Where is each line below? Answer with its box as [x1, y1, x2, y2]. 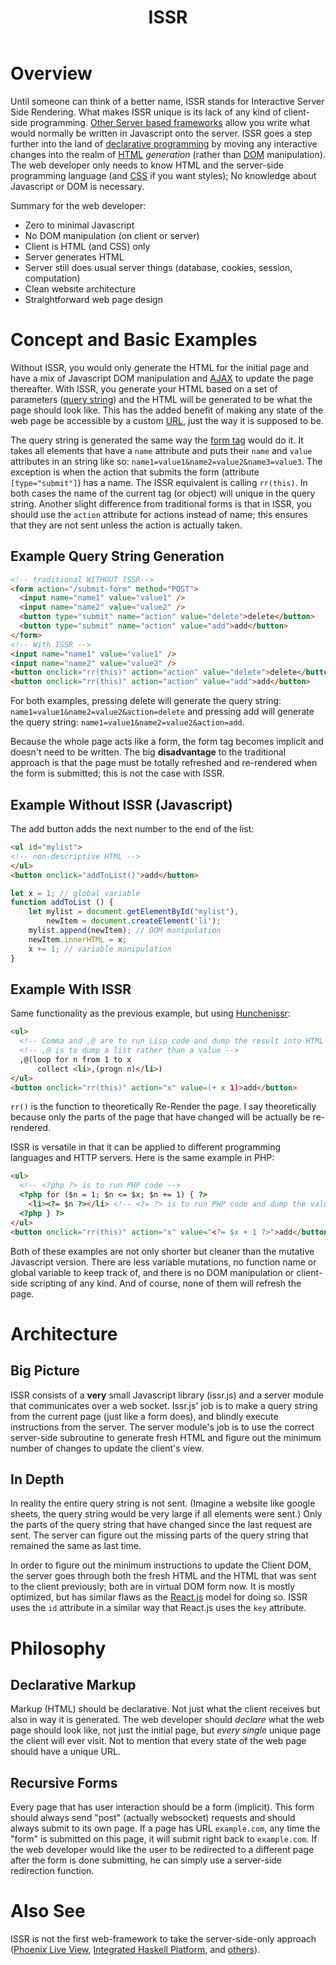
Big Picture [10, 1362, 80, 1380]
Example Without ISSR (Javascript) [10, 796, 233, 813]
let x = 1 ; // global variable [10, 888, 141, 898]
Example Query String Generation [10, 548, 225, 565]
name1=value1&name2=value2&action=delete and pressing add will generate [10, 706, 315, 718]
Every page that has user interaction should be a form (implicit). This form [10, 1801, 315, 1813]
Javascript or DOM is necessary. [10, 180, 145, 192]
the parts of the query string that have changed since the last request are [10, 1519, 313, 1531]
